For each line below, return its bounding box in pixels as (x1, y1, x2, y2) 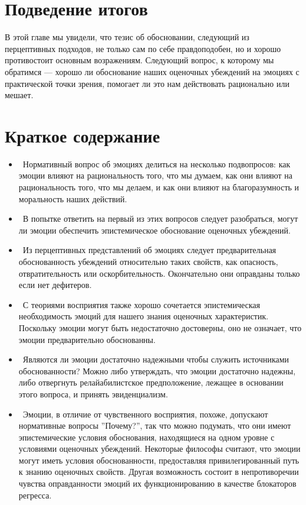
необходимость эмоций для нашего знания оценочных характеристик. (18, 310, 269, 322)
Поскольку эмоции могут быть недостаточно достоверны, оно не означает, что (18, 321, 302, 334)
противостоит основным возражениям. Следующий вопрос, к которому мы (5, 54, 274, 66)
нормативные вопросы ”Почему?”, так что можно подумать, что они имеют (18, 419, 291, 432)
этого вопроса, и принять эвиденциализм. (18, 387, 168, 400)
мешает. (5, 89, 34, 101)
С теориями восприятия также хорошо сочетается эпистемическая (22, 298, 261, 310)
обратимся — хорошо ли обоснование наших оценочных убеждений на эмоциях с (5, 65, 300, 77)
